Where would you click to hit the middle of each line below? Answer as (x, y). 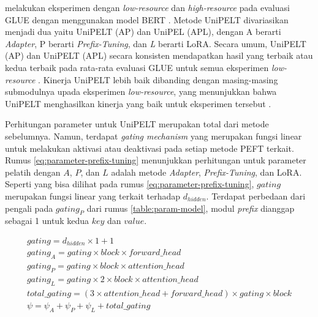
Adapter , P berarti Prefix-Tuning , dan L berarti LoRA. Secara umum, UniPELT (156, 43)
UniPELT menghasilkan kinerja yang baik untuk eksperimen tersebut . (138, 103)
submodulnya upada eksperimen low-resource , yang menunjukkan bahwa (141, 91)
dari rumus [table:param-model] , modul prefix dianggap (191, 208)
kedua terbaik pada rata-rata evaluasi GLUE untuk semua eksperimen (137, 67)
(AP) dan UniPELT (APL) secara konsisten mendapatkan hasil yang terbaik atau (159, 55)
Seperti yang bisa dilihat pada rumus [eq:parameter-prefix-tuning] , (130, 184)
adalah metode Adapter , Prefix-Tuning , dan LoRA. (206, 172)
